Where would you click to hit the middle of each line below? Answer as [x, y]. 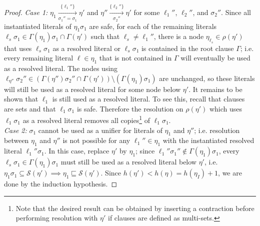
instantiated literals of [38, 26]
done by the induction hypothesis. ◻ [61, 184]
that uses [18, 48]
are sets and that [30, 108]
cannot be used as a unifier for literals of [100, 130]
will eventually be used [215, 58]
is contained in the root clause [187, 48]
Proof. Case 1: [26, 12]
